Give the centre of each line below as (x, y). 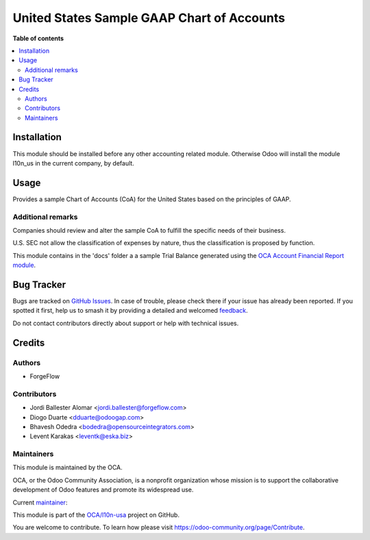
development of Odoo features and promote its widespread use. (103, 490)
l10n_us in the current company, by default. (74, 163)
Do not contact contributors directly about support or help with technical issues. (126, 323)
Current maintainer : (40, 502)
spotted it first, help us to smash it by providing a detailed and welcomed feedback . (130, 311)
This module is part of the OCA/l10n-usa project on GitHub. (96, 515)
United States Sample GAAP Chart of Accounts (149, 18)
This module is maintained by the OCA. (67, 467)
